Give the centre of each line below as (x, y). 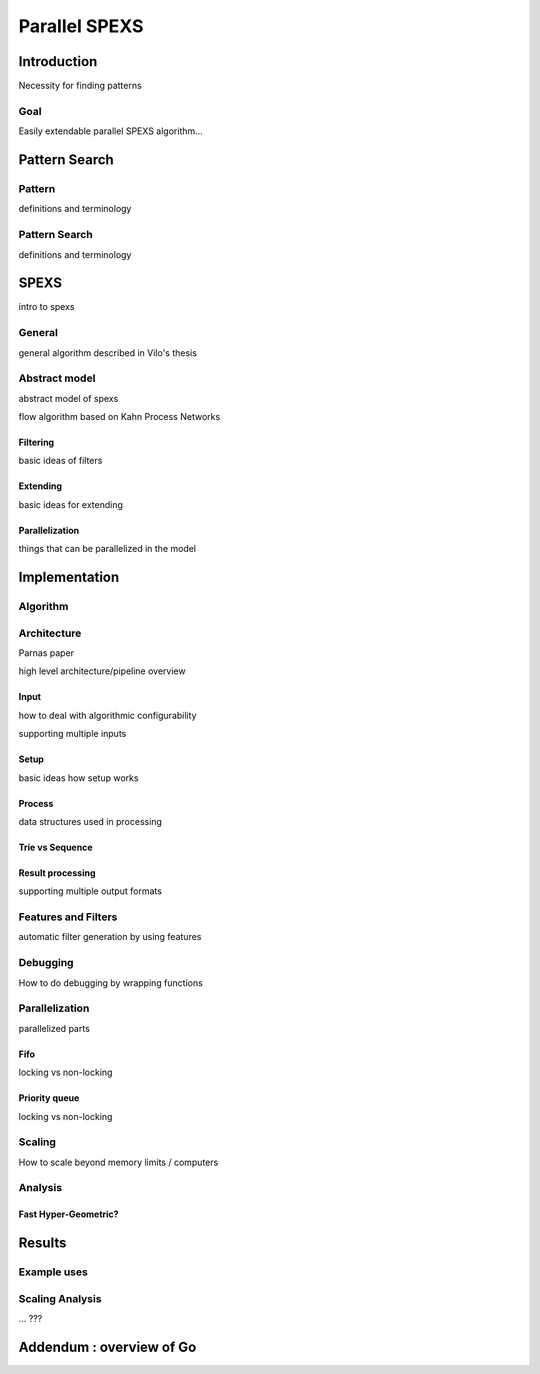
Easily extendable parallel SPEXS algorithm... (111, 131)
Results (42, 1243)
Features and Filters (68, 917)
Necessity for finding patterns (80, 86)
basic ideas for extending (71, 504)
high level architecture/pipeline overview (102, 671)
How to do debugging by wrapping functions (111, 982)
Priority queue (49, 1098)
